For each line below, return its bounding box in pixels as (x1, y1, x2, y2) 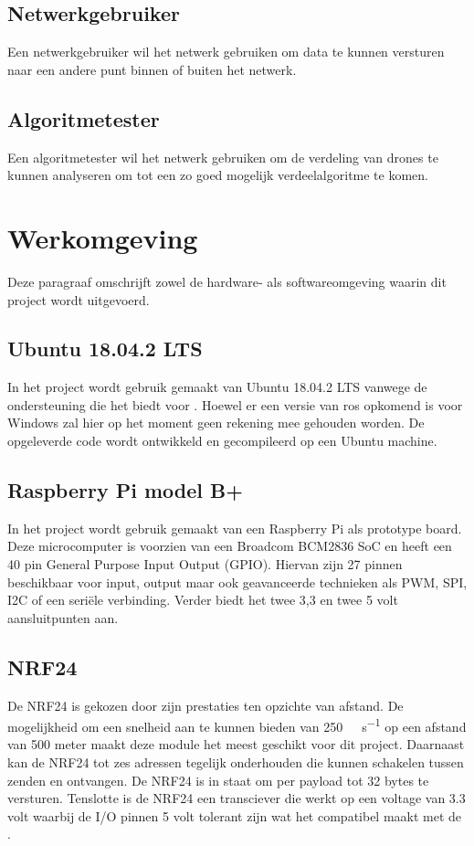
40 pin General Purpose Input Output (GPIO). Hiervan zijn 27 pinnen (7, 555, 403, 574)
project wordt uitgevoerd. (7, 290, 150, 309)
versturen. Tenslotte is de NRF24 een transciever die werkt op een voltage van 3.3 (7, 788, 466, 808)
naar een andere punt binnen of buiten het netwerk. (7, 59, 297, 79)
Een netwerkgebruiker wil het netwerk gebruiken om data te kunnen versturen (7, 42, 445, 61)
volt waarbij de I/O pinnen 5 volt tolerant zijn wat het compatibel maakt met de (7, 806, 462, 825)
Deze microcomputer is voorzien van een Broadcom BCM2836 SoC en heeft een (7, 536, 452, 555)
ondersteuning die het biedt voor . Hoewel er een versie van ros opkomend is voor (7, 395, 463, 414)
